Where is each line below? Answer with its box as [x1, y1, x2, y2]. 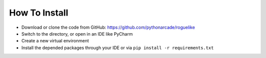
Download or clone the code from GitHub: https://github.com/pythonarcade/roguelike [21, 24, 195, 30]
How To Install [9, 7, 68, 18]
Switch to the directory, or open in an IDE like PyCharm [21, 31, 133, 37]
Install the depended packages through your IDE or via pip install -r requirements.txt [21, 44, 214, 51]
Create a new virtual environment [21, 38, 89, 44]
